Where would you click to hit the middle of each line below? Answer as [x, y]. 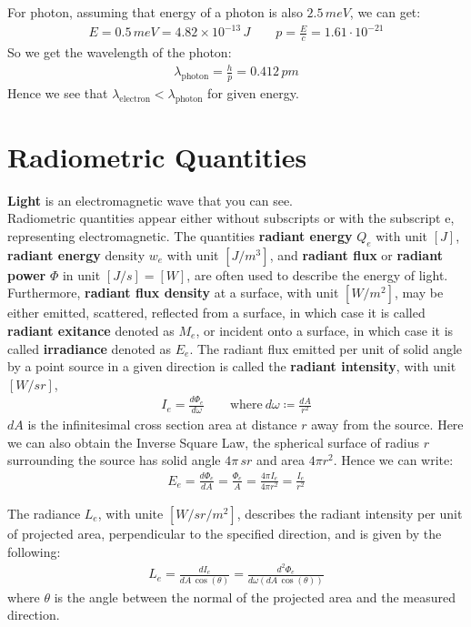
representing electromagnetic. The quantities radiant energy [180, 236]
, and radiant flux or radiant [356, 254]
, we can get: [385, 12]
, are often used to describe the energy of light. [317, 274]
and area [281, 460]
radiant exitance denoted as [91, 331]
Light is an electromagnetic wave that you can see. [150, 200]
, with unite [130, 513]
